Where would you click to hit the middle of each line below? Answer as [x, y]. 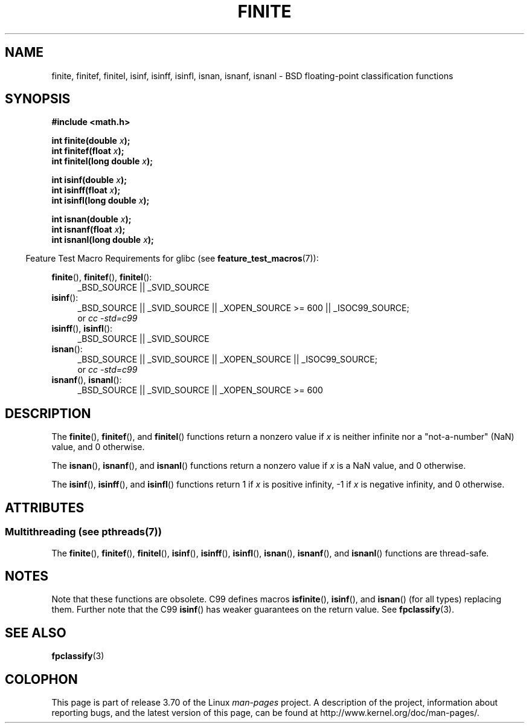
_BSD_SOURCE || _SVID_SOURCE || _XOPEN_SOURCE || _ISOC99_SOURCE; [227, 359]
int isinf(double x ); [89, 180]
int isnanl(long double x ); [103, 240]
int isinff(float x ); [86, 190]
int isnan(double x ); [91, 219]
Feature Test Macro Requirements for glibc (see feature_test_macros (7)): [172, 259]
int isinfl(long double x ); [101, 201]
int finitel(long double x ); [102, 161]
